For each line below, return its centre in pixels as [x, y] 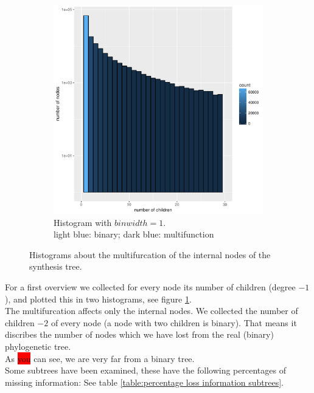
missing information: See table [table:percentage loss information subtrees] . [144, 382]
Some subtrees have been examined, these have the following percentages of [145, 370]
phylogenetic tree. [38, 346]
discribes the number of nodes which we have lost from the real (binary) [139, 334]
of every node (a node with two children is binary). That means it [174, 322]
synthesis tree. [56, 266]
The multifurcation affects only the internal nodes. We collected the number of [152, 311]
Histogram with [83, 222]
